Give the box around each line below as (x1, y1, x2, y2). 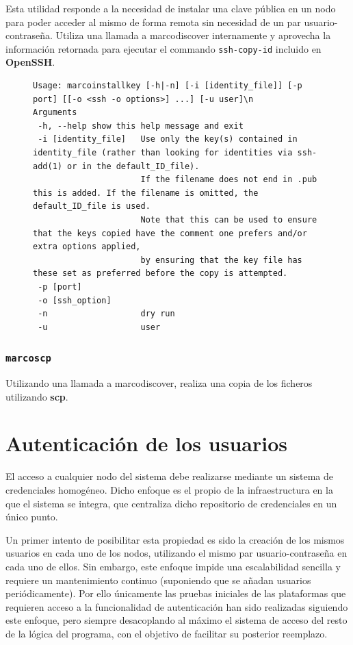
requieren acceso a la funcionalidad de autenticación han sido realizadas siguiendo (5, 599, 348, 614)
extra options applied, (33, 242, 141, 252)
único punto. (5, 509, 58, 524)
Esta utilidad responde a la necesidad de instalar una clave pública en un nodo (5, 1, 336, 15)
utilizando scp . (5, 389, 68, 403)
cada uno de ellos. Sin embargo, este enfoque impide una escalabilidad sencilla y (5, 559, 341, 573)
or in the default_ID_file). (67, 161, 200, 171)
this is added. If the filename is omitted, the (33, 188, 259, 198)
